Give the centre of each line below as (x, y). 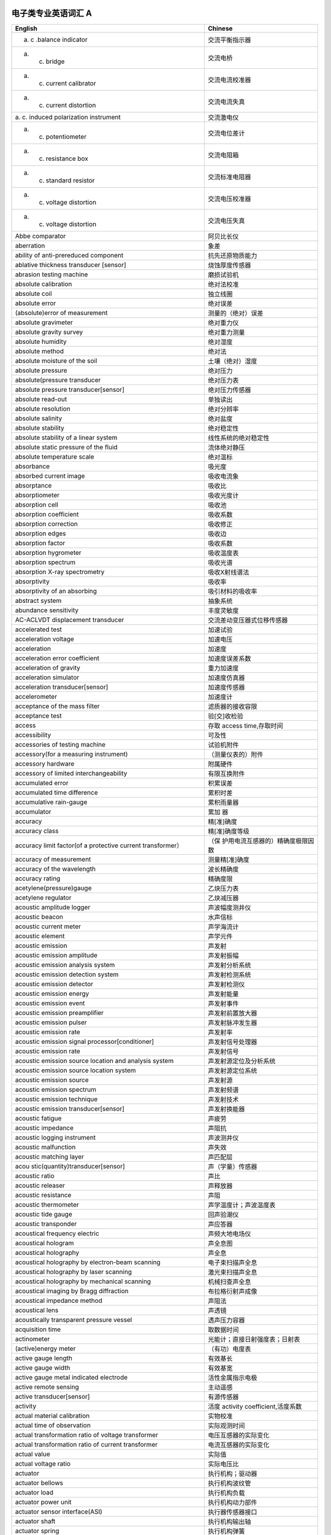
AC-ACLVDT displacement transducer (70, 620)
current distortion (71, 105)
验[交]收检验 (226, 716)
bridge (55, 61)
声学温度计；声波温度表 (242, 1205)
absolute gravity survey (49, 332)
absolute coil (33, 293)
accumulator (33, 812)
